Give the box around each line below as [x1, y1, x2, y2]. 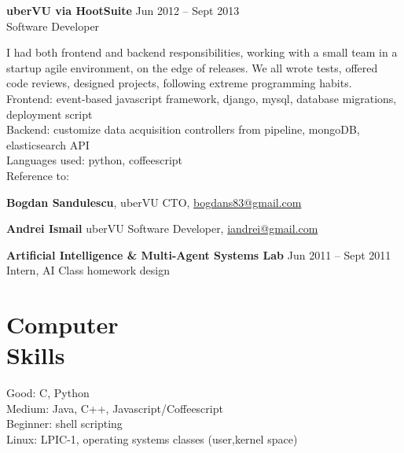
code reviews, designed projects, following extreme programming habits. [6, 75, 352, 91]
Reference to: [6, 167, 69, 183]
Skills [6, 339, 65, 371]
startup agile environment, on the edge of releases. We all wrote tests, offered [6, 59, 378, 75]
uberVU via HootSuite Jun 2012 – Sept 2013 [6, 2, 240, 18]
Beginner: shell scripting [6, 415, 123, 432]
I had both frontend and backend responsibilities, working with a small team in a [6, 44, 398, 61]
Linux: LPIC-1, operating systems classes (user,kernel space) [6, 431, 298, 447]
